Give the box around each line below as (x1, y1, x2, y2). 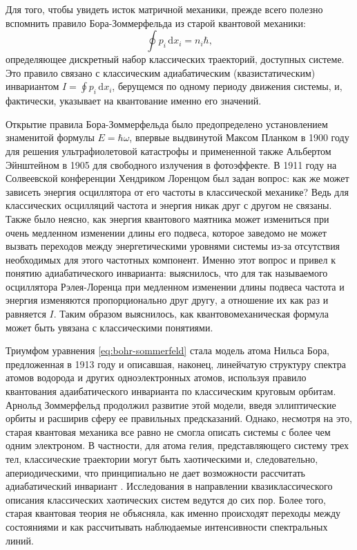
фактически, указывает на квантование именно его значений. (6, 93, 262, 108)
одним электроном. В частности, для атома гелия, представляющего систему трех (6, 438, 349, 452)
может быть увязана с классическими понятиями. (6, 320, 213, 334)
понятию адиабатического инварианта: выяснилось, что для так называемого (6, 266, 328, 280)
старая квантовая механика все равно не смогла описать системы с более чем (6, 424, 331, 439)
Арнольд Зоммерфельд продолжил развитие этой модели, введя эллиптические (6, 397, 336, 412)
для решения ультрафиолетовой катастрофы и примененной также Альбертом (6, 143, 331, 158)
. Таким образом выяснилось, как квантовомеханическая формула (53, 306, 329, 321)
